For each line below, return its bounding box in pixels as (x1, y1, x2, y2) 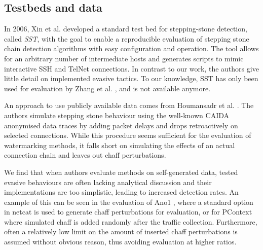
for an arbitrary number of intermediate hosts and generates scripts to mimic (4, 53, 244, 63)
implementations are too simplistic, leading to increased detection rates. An (4, 187, 239, 197)
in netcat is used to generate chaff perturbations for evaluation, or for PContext (4, 206, 252, 217)
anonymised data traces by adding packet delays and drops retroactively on (4, 120, 238, 130)
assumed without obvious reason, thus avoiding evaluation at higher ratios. (4, 236, 237, 247)
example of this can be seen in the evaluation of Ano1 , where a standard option (4, 196, 253, 207)
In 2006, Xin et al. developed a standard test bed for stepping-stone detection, (4, 23, 247, 34)
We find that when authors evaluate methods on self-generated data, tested (4, 166, 238, 177)
